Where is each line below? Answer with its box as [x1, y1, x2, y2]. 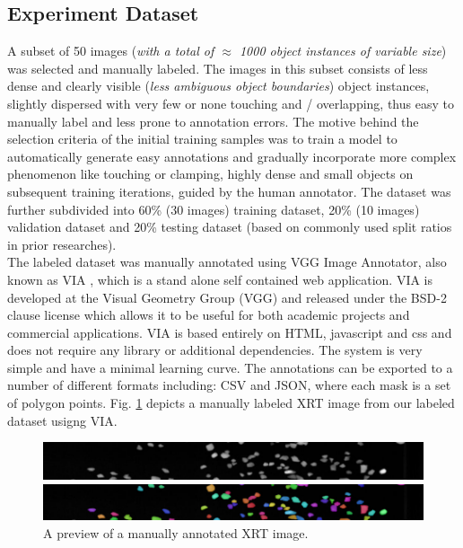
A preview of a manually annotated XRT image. [43, 523, 309, 542]
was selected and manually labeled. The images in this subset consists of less [7, 58, 428, 77]
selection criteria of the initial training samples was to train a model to [7, 129, 397, 148]
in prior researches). [7, 234, 117, 253]
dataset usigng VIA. [7, 411, 118, 429]
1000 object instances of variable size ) [239, 41, 447, 60]
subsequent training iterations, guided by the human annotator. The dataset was [7, 181, 451, 200]
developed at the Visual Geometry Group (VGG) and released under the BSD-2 [7, 287, 447, 306]
